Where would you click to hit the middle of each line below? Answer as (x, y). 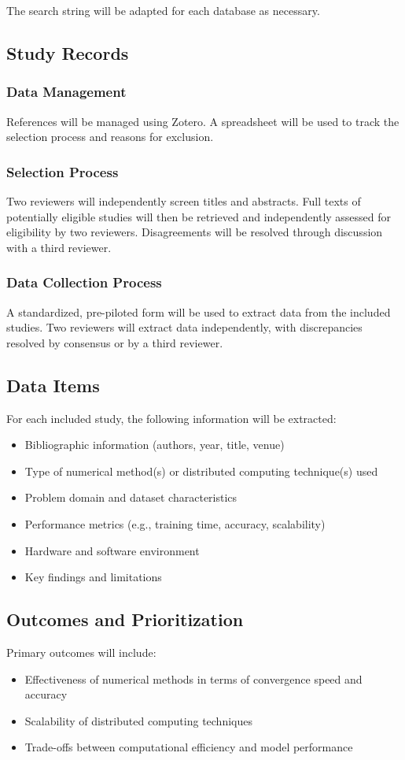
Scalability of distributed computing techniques (138, 720)
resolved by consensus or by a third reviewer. (115, 342)
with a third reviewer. (59, 247)
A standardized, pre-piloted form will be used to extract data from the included (199, 311)
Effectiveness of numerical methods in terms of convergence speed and (193, 678)
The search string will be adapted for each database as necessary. (163, 10)
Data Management (66, 92)
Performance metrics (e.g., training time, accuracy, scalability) (175, 523)
